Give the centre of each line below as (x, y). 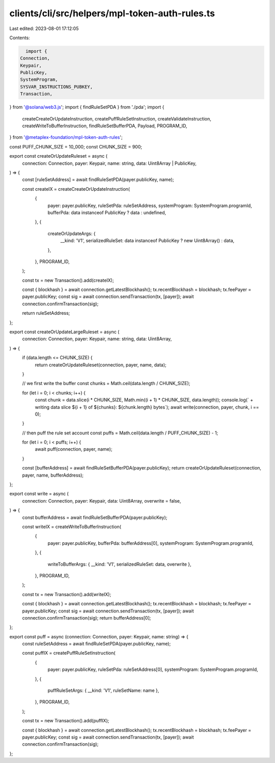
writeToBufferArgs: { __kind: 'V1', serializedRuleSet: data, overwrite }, (119, 564)
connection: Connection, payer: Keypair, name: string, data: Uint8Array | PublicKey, (109, 163)
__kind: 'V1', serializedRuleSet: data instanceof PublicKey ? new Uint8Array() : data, (147, 241)
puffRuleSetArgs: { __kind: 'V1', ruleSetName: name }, (103, 691)
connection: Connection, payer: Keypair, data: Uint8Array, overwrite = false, (102, 501)
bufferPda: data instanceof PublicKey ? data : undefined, (107, 212)
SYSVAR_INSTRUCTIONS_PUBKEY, (57, 87)
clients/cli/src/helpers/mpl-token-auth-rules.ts (112, 13)
